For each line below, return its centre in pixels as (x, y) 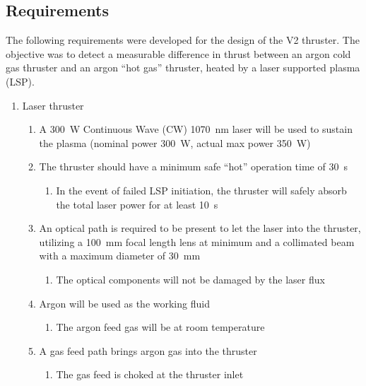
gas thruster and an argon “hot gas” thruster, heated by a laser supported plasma (183, 68)
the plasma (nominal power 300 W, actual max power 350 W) (175, 142)
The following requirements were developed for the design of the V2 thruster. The (183, 40)
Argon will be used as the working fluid (124, 303)
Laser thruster (53, 105)
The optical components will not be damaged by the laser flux (190, 279)
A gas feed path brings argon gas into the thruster (148, 350)
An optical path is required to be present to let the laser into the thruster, (200, 228)
